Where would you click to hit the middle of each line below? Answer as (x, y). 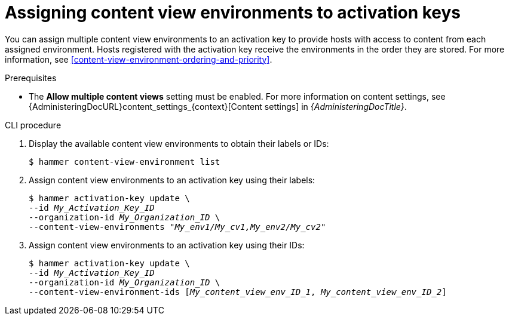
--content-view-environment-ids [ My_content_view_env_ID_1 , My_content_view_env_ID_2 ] (238, 292)
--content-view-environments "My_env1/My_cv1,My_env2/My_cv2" (177, 227)
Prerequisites (31, 78)
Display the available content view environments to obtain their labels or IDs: (179, 143)
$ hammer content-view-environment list (125, 161)
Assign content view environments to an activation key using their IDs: (167, 245)
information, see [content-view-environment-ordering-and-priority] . (139, 59)
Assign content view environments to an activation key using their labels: (172, 180)
